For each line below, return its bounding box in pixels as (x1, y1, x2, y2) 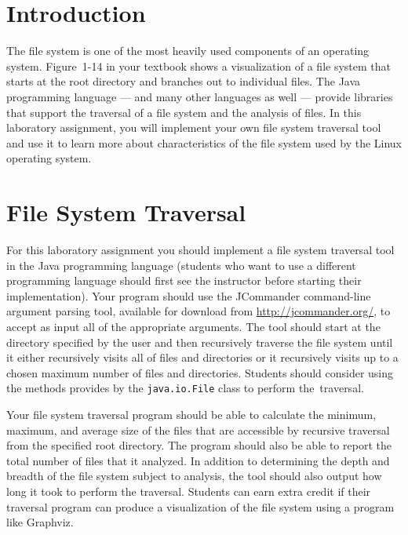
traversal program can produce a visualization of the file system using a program (6, 498, 395, 515)
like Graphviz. (6, 514, 74, 530)
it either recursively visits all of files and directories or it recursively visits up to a (6, 349, 399, 366)
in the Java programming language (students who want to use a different (6, 257, 356, 273)
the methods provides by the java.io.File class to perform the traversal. (6, 380, 364, 396)
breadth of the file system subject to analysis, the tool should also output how (6, 468, 382, 484)
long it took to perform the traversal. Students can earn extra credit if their (6, 482, 371, 499)
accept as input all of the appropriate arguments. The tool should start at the (6, 318, 381, 334)
